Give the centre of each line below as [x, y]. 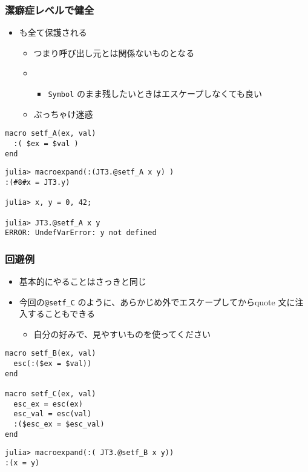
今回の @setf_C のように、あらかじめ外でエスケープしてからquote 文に [157, 301]
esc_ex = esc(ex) [48, 404]
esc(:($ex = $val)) [53, 364]
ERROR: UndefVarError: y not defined [81, 233]
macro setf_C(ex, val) [51, 394]
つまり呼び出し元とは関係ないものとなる [114, 52]
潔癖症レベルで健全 [50, 9]
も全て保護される [53, 32]
